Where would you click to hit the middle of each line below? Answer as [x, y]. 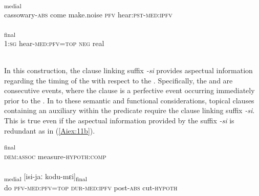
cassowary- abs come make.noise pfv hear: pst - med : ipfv [88, 15]
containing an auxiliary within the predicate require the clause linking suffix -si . [129, 110]
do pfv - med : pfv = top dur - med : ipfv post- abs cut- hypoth [91, 187]
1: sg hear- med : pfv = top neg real [54, 43]
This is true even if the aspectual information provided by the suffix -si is [119, 120]
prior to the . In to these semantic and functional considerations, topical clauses [129, 100]
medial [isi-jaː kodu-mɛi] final [46, 177]
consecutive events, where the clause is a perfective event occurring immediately [129, 90]
